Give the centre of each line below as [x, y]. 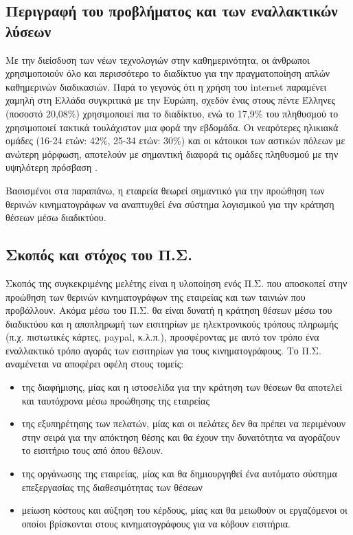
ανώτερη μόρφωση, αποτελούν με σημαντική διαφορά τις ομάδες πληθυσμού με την [172, 153]
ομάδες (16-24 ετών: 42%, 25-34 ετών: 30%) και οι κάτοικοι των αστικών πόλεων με [175, 140]
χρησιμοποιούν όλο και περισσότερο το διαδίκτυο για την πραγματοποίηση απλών [168, 73]
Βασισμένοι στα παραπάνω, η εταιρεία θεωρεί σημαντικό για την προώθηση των [165, 190]
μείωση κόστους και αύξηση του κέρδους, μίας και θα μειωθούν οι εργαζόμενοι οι [184, 510]
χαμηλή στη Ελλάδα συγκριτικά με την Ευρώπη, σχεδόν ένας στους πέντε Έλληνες [171, 100]
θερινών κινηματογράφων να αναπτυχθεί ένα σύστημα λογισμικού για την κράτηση [170, 204]
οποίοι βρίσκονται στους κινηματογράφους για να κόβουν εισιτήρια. [156, 523]
